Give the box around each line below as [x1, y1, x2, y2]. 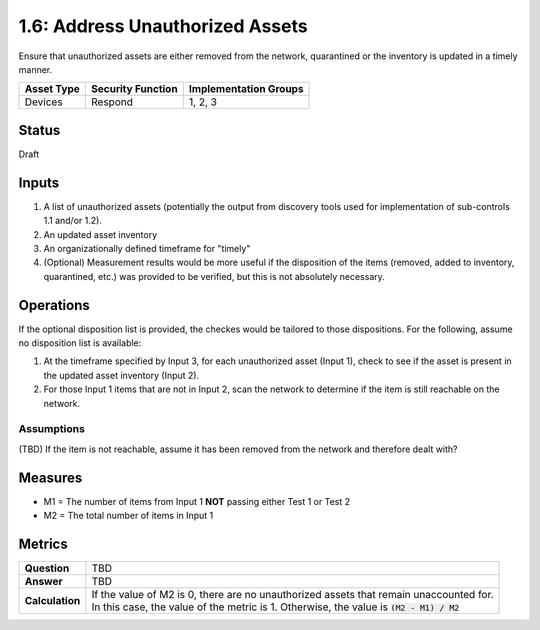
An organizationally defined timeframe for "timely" [43, 242, 251, 254]
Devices [24, 95, 64, 109]
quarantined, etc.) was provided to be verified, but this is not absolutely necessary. [43, 270, 385, 282]
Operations [18, 296, 90, 314]
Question [24, 561, 70, 575]
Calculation [24, 593, 81, 607]
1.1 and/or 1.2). [43, 215, 102, 227]
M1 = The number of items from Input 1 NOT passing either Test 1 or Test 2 [43, 495, 351, 507]
